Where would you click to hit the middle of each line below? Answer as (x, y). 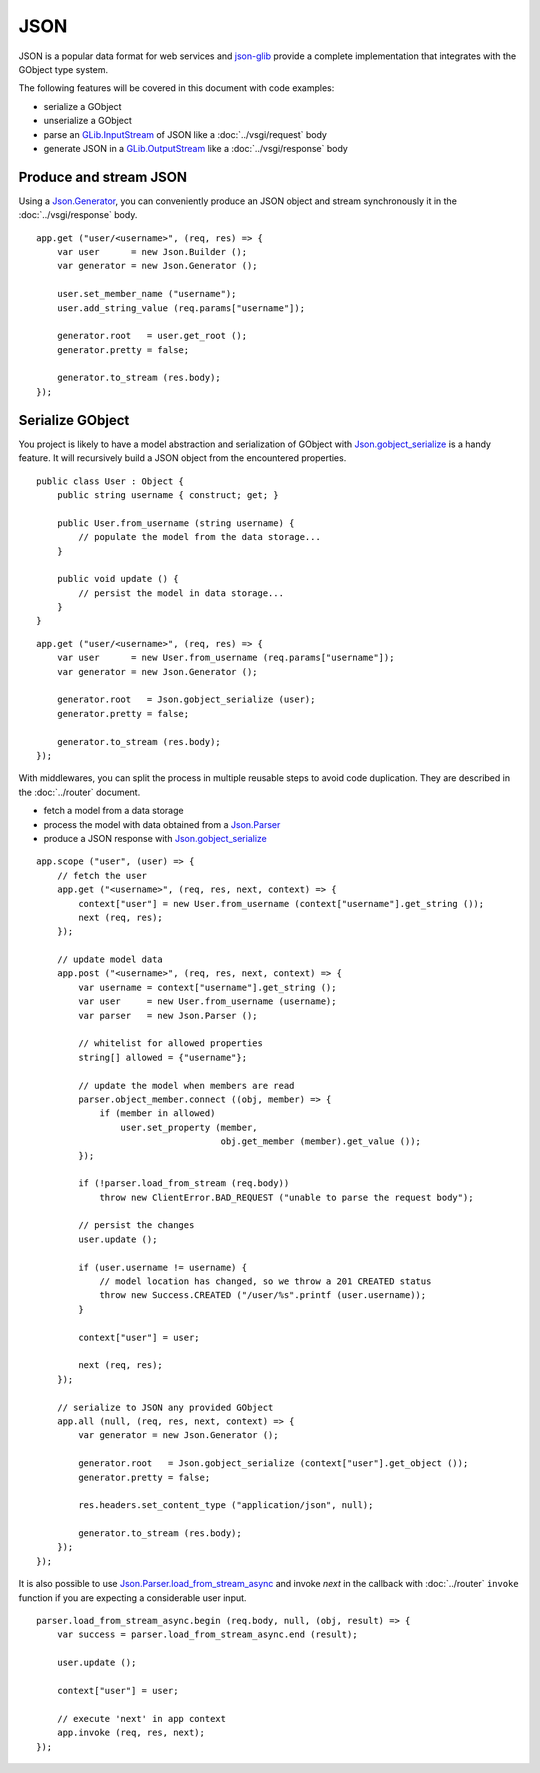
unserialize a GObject (87, 121)
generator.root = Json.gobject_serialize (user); (186, 699)
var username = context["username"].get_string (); (207, 987)
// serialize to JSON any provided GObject (165, 1407)
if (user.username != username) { (163, 1267)
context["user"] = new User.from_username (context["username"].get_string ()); (281, 903)
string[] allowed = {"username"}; (163, 1057)
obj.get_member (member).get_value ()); (321, 1141)
